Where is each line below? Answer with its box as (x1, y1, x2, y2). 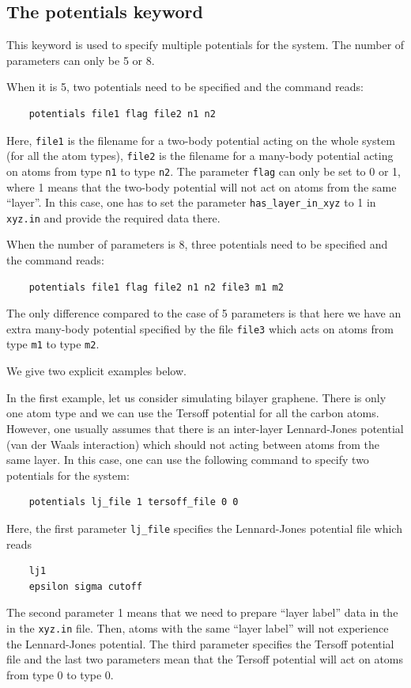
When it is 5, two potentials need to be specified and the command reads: (6, 78, 364, 95)
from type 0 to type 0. (6, 666, 114, 682)
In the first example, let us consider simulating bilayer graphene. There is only (6, 389, 386, 405)
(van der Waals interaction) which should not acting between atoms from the (6, 435, 380, 452)
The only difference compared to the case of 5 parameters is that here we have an (6, 305, 402, 321)
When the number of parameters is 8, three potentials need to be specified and (6, 236, 388, 253)
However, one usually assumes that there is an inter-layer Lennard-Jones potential (6, 420, 404, 436)
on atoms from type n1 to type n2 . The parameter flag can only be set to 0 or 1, (6, 162, 401, 179)
